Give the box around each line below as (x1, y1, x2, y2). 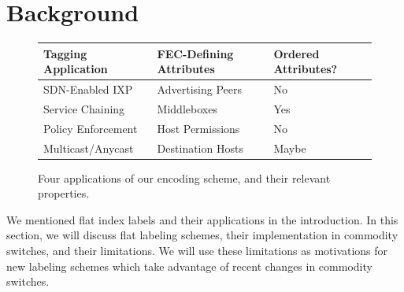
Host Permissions (157, 120, 240, 136)
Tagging (43, 45, 87, 61)
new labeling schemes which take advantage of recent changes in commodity (6, 257, 372, 274)
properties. (38, 185, 90, 201)
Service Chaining (43, 100, 125, 116)
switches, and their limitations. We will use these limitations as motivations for (6, 242, 388, 259)
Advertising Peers (157, 81, 242, 98)
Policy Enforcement (43, 120, 138, 136)
